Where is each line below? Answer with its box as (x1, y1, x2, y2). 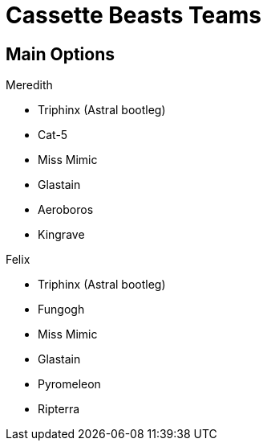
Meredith (6, 78, 53, 92)
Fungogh (38, 302, 85, 317)
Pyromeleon (38, 377, 101, 392)
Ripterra (38, 402, 80, 416)
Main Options (6, 43, 115, 64)
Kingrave (38, 228, 85, 242)
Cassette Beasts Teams (6, 2, 261, 29)
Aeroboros (38, 203, 94, 217)
